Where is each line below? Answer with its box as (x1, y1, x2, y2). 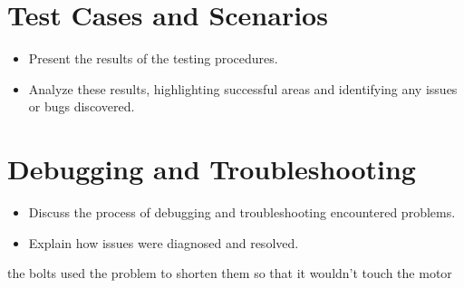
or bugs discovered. (28, 97, 135, 116)
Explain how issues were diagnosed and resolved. (28, 233, 299, 252)
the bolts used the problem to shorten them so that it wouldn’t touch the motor (7, 264, 452, 283)
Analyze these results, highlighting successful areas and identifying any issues (28, 79, 458, 98)
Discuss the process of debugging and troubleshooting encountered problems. (28, 203, 456, 222)
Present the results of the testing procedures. (28, 49, 278, 68)
